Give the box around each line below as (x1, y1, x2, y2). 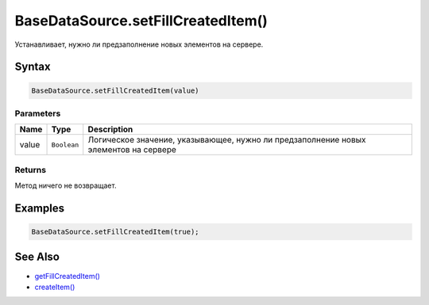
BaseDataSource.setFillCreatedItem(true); (31, 227, 199, 237)
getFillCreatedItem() (34, 271, 101, 280)
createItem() (34, 282, 75, 292)
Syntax (14, 60, 51, 74)
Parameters (14, 108, 61, 119)
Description (87, 124, 133, 135)
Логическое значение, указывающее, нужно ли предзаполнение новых (87, 135, 366, 146)
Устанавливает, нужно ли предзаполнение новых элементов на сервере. (14, 40, 264, 49)
